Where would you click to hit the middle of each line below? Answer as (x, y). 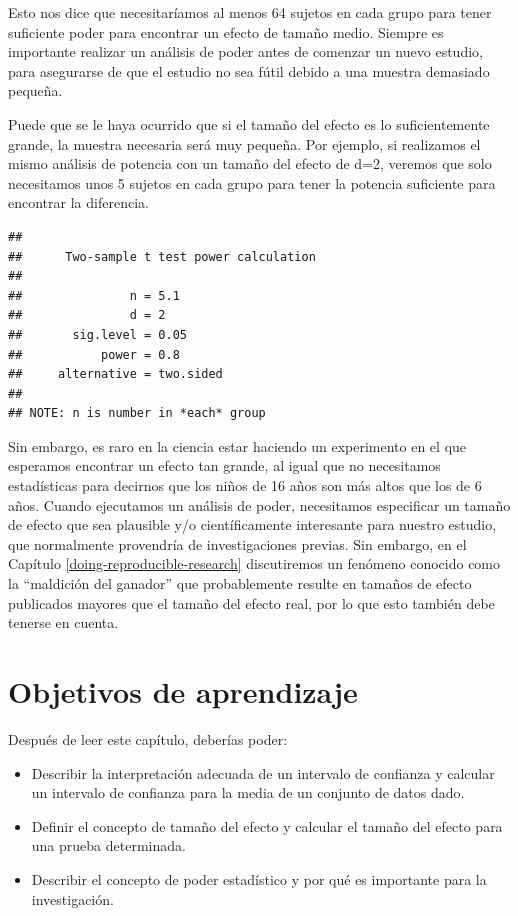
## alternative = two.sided (115, 374)
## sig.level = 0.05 (97, 334)
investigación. (72, 898)
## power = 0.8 (94, 354)
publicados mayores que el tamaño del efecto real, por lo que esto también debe (251, 602)
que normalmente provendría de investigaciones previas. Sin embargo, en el (237, 543)
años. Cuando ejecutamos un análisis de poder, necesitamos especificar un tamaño (259, 504)
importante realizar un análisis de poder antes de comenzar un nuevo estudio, (245, 51)
